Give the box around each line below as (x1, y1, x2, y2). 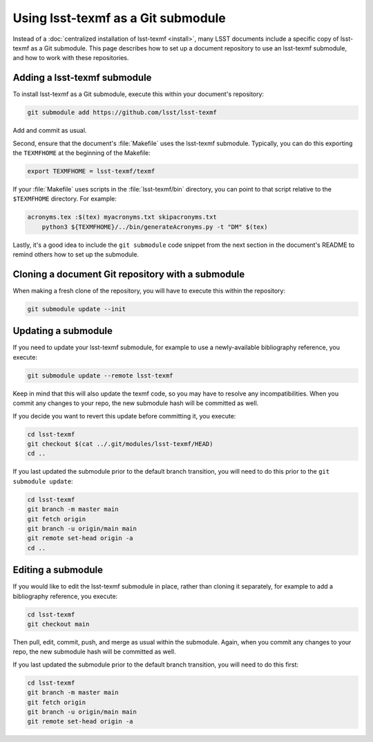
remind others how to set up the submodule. (12, 250, 140, 259)
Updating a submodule (12, 325, 113, 337)
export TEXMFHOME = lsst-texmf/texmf (27, 167, 155, 175)
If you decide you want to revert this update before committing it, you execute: (12, 411, 236, 420)
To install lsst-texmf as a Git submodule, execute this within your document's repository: (12, 90, 265, 98)
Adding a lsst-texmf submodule (12, 72, 152, 84)
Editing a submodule (12, 564, 104, 576)
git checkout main (27, 620, 90, 628)
